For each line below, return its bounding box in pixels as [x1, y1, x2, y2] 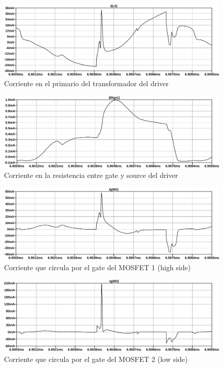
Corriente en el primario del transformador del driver [4, 78, 169, 89]
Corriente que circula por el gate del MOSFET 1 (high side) [4, 262, 191, 272]
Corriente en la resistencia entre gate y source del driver [4, 170, 178, 180]
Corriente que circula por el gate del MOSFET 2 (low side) [4, 353, 188, 364]
